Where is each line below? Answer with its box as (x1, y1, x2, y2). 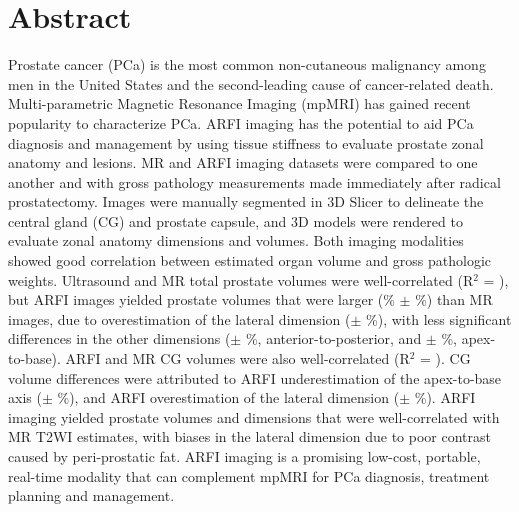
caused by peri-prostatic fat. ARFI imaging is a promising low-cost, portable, (8, 446, 481, 466)
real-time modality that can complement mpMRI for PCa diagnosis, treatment (8, 465, 490, 486)
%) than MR (415, 289, 493, 310)
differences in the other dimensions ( (8, 328, 231, 349)
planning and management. (8, 485, 175, 506)
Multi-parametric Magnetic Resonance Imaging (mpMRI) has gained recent (8, 93, 471, 114)
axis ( (8, 387, 42, 408)
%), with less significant (366, 308, 512, 329)
